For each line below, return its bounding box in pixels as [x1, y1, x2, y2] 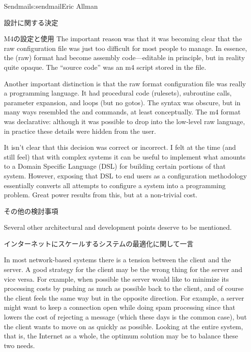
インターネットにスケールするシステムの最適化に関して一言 [4, 238, 194, 248]
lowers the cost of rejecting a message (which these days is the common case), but [4, 312, 247, 322]
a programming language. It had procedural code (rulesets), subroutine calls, [4, 88, 232, 98]
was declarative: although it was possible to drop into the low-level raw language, [4, 116, 245, 126]
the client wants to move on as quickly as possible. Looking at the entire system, [4, 321, 243, 331]
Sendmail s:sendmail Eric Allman [4, 1, 98, 11]
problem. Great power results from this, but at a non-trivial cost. [4, 190, 198, 200]
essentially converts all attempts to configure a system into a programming [4, 180, 226, 190]
